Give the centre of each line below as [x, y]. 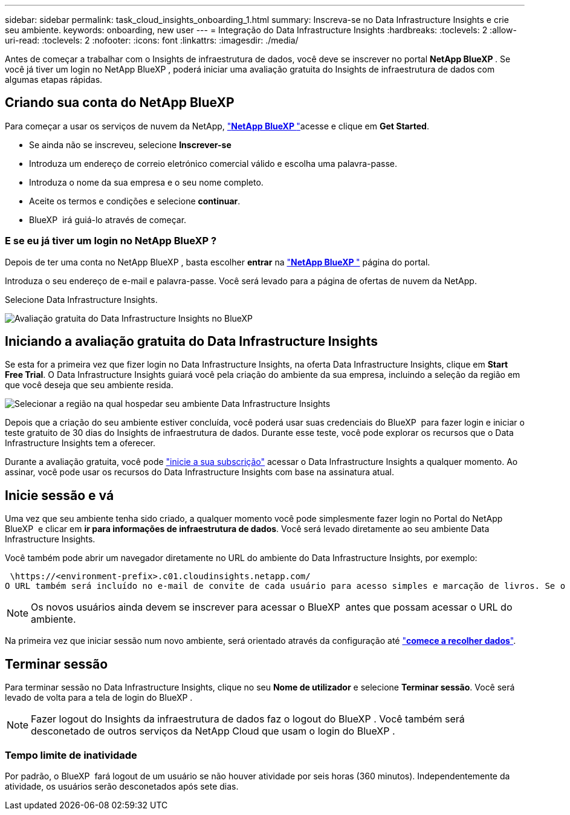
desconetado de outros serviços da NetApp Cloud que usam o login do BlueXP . [213, 731]
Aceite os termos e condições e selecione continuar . [135, 201]
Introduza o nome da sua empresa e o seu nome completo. [146, 182]
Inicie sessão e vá [60, 495]
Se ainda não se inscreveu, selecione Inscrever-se [130, 144]
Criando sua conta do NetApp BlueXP [120, 103]
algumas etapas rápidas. [54, 80]
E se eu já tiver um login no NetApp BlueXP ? [111, 241]
